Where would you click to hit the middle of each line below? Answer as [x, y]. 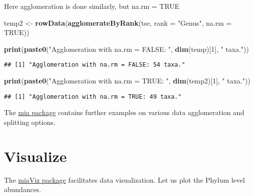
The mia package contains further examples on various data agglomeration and [124, 112]
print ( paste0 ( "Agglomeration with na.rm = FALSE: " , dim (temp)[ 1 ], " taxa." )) [127, 49]
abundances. [23, 189]
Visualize [35, 156]
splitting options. [30, 122]
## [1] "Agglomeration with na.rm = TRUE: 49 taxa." [93, 97]
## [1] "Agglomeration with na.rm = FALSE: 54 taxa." [95, 65]
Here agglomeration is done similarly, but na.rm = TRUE [92, 6]
